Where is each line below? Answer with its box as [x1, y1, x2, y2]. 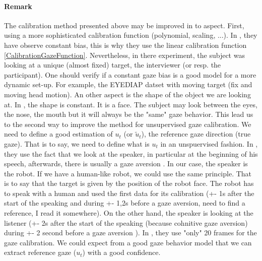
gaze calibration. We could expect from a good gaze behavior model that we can [4, 237, 252, 247]
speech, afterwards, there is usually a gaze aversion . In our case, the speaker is [4, 158, 248, 169]
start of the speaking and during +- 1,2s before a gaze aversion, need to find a [4, 198, 245, 208]
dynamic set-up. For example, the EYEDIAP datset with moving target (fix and [4, 79, 252, 90]
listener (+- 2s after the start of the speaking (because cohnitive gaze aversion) [4, 217, 248, 228]
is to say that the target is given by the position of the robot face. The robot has [4, 178, 254, 188]
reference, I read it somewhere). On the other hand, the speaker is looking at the [4, 208, 253, 218]
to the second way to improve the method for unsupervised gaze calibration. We [4, 118, 251, 129]
